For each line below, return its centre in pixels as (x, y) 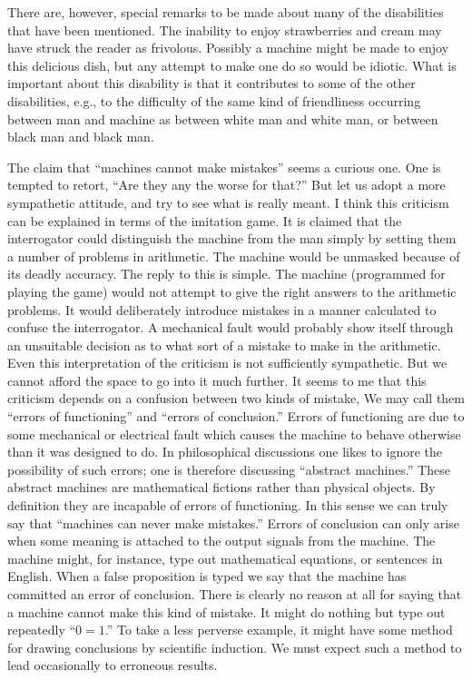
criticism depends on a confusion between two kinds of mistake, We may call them (236, 398)
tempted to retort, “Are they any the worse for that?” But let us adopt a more (226, 185)
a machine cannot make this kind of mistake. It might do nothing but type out (226, 611)
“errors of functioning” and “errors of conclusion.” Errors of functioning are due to (236, 416)
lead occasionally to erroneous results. (113, 665)
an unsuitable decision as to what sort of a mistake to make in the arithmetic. (224, 345)
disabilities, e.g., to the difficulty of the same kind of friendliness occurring (214, 100)
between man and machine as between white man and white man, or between (223, 118)
